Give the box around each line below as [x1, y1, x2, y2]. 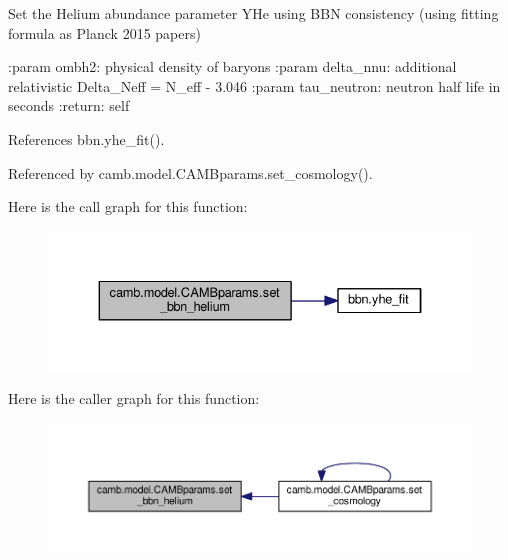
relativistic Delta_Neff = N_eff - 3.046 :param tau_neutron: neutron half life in [8, 75, 501, 96]
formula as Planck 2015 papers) [8, 22, 201, 43]
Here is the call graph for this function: [8, 196, 248, 217]
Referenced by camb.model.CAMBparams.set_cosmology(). [8, 162, 373, 183]
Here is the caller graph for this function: [8, 388, 260, 409]
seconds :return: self [8, 95, 130, 116]
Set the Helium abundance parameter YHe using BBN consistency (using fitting [8, 3, 499, 23]
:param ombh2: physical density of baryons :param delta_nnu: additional [8, 56, 457, 77]
